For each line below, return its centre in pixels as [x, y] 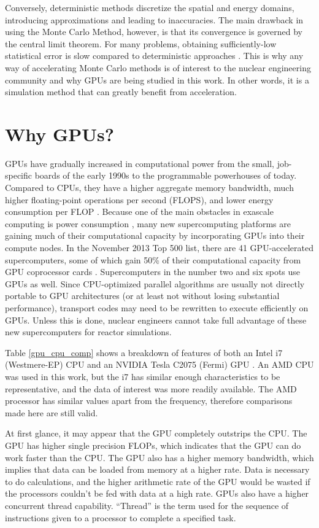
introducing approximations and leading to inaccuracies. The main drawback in [154, 19]
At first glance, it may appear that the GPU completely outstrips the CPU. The [156, 433]
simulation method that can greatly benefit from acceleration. [121, 92]
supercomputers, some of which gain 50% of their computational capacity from [153, 259]
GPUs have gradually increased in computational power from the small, [140, 163]
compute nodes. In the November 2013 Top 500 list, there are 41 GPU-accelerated [159, 248]
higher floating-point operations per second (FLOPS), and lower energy [139, 199]
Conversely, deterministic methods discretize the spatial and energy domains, [150, 7]
